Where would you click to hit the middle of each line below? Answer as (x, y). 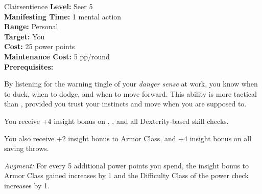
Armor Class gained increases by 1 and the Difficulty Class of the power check (126, 175)
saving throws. (27, 148)
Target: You (25, 36)
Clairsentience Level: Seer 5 (49, 6)
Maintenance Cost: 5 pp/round (57, 56)
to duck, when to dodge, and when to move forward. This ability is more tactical (130, 93)
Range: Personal (31, 26)
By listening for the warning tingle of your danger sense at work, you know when (131, 84)
